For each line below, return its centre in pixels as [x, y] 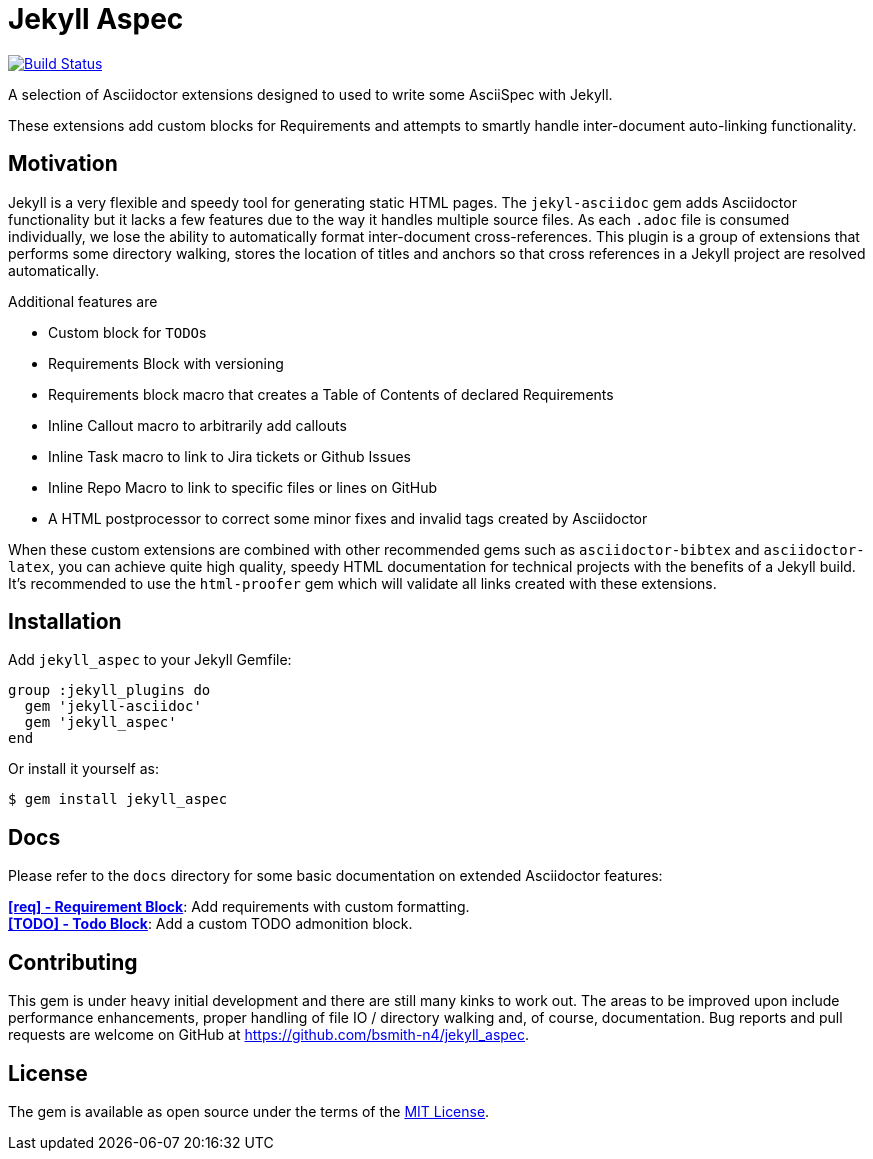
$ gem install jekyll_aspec [118, 799]
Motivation [63, 164]
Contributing [73, 962]
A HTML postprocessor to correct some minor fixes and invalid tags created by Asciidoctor [348, 518]
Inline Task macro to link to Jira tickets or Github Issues [229, 456]
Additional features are [83, 301]
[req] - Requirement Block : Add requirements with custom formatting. [239, 907]
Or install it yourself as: [83, 769]
